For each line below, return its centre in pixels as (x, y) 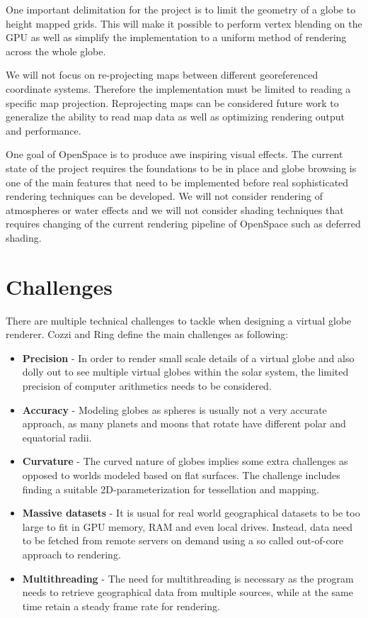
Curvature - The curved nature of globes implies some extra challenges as (185, 461)
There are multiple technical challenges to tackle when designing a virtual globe (179, 320)
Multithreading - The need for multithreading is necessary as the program (188, 578)
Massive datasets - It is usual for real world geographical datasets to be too (191, 513)
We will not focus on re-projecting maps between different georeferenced (162, 75)
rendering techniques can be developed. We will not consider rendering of (164, 196)
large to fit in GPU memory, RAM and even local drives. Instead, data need (188, 526)
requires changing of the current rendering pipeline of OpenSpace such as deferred (183, 224)
